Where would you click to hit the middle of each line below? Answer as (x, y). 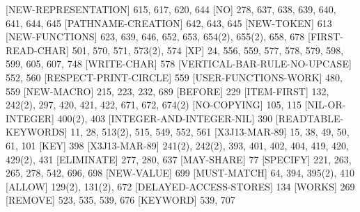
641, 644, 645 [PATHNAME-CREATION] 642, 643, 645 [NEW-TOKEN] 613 (169, 23)
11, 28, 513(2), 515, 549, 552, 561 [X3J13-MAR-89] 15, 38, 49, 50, (210, 132)
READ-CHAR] (37, 50)
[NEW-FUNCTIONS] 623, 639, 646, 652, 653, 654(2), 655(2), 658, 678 (155, 36)
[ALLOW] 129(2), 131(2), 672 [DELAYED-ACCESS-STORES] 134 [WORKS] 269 (180, 186)
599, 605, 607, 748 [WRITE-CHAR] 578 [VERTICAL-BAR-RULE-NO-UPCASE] (179, 64)
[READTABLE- (310, 118)
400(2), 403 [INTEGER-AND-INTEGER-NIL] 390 (165, 118)
